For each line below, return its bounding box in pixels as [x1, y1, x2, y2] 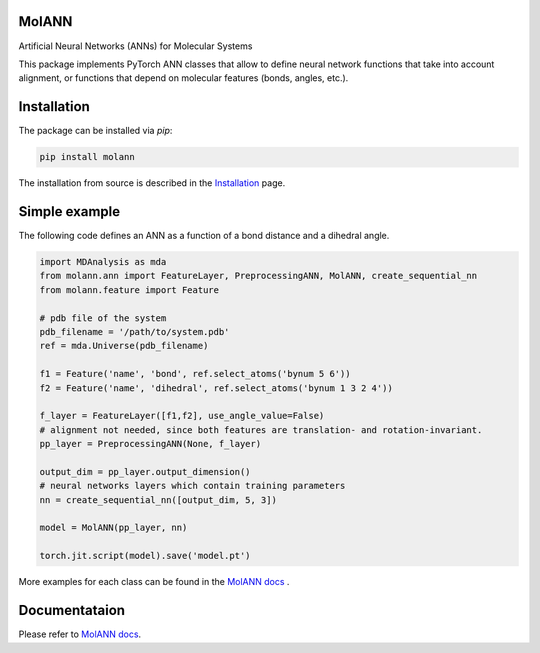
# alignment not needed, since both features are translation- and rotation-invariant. [39, 424, 483, 435]
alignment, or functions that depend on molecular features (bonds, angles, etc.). [18, 72, 349, 84]
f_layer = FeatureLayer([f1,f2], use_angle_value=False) [39, 410, 325, 422]
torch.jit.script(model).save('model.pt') [39, 550, 251, 562]
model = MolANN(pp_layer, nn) [39, 522, 188, 534]
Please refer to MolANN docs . [18, 628, 142, 640]
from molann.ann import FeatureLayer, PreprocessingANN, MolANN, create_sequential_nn [39, 270, 478, 282]
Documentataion [18, 602, 125, 619]
